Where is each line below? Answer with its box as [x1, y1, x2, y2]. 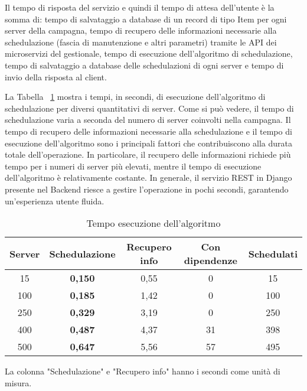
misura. [5, 376, 32, 389]
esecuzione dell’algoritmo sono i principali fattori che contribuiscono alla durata [5, 136, 292, 149]
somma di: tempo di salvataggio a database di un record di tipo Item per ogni [5, 12, 287, 25]
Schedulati [248, 246, 298, 260]
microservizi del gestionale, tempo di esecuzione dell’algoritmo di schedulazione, [5, 47, 293, 60]
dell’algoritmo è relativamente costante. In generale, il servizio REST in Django [5, 171, 292, 184]
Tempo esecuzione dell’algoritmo [86, 216, 221, 230]
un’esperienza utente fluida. [5, 194, 104, 207]
